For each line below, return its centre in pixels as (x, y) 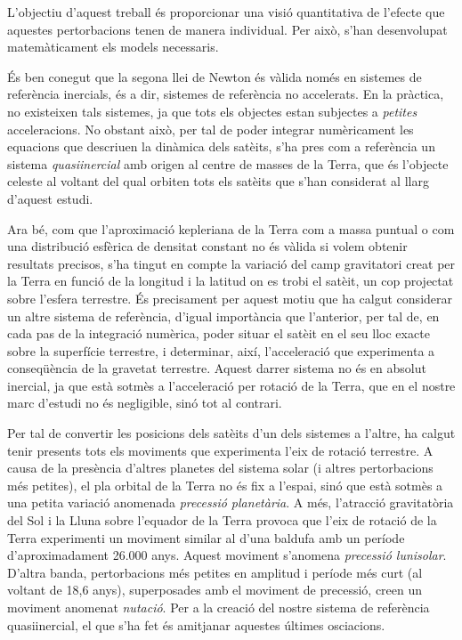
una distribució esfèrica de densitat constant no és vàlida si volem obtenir (207, 246)
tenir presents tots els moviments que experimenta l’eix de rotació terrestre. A (220, 450)
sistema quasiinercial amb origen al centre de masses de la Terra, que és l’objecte (228, 163)
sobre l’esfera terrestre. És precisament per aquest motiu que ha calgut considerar (230, 298)
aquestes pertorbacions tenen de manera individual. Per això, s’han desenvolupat (227, 29)
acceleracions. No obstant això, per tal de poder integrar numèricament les (211, 129)
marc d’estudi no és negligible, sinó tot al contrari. (145, 403)
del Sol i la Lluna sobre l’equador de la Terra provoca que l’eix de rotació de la (222, 520)
